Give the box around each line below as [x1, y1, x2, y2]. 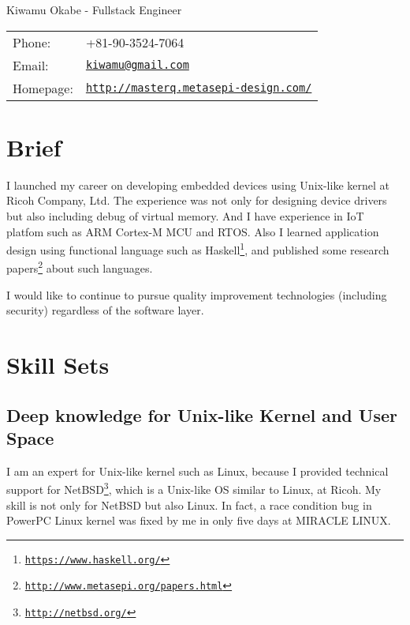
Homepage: [13, 78, 73, 97]
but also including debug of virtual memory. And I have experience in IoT [6, 207, 364, 224]
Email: [13, 55, 49, 74]
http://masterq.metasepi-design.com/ [85, 81, 312, 95]
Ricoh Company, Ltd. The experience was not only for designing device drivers [6, 192, 387, 209]
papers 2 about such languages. [6, 258, 153, 276]
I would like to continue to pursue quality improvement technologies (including [6, 286, 387, 303]
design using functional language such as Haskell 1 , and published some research [6, 239, 389, 258]
